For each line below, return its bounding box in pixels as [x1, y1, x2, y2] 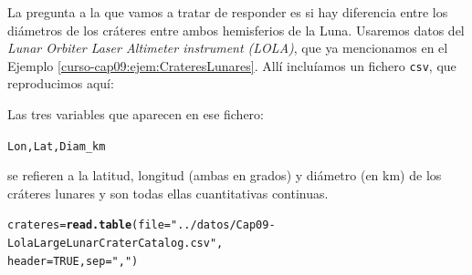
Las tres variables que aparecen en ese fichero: [7, 105, 264, 124]
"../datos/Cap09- [171, 219, 276, 232]
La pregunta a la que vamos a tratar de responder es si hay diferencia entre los [7, 3, 448, 21]
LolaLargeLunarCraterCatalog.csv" [7, 237, 217, 250]
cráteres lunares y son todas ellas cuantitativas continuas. [7, 183, 329, 202]
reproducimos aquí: [7, 74, 114, 93]
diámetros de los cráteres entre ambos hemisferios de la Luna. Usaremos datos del [7, 20, 465, 39]
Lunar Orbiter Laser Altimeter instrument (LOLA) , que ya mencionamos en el [7, 38, 448, 57]
